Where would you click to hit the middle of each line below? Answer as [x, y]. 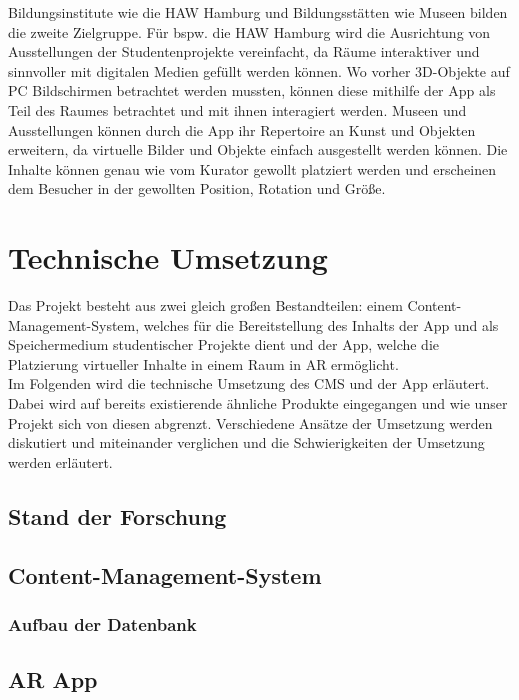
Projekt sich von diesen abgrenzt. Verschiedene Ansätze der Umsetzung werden [250, 422]
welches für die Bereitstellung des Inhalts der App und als [321, 324]
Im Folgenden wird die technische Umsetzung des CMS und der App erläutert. [249, 383]
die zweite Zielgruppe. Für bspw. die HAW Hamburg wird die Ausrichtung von [249, 31]
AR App [53, 679]
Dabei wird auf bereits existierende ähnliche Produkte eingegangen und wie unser [258, 403]
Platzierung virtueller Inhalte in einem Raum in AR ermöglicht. [203, 363]
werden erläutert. [60, 461]
